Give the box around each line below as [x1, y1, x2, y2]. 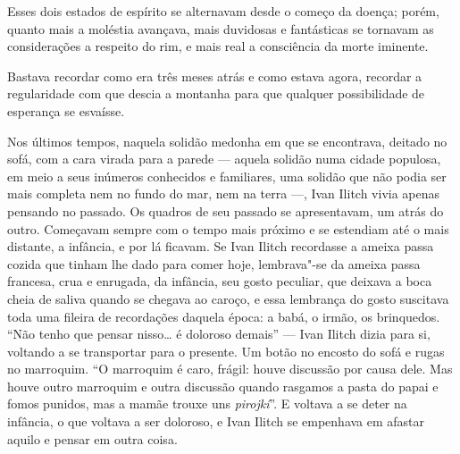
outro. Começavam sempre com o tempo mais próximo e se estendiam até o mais [7, 219, 449, 238]
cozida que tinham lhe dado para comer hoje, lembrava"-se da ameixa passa [7, 254, 421, 273]
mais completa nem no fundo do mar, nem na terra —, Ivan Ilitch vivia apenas [7, 184, 440, 203]
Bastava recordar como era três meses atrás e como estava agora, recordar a [7, 66, 422, 85]
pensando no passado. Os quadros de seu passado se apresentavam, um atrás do [7, 201, 444, 220]
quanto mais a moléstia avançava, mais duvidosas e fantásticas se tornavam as [7, 19, 434, 38]
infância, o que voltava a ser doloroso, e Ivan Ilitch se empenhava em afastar [7, 412, 425, 431]
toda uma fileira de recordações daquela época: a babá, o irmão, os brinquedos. [7, 307, 440, 325]
